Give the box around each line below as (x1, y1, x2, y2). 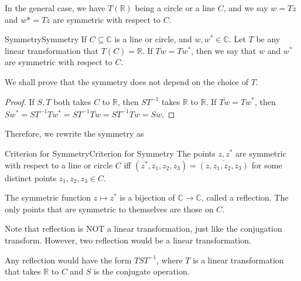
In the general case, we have (5, 2, 105, 13)
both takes (53, 95, 91, 107)
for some (251, 158, 282, 171)
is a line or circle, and (114, 33, 192, 45)
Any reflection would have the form (5, 253, 132, 266)
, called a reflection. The (201, 191, 289, 204)
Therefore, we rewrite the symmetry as (5, 127, 144, 140)
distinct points (5, 171, 57, 184)
